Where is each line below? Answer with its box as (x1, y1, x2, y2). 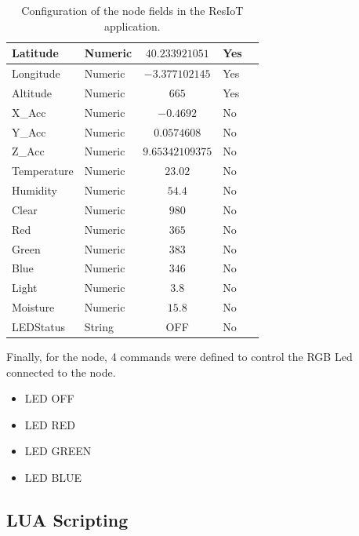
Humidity (12, 182, 57, 199)
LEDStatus (12, 319, 65, 334)
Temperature (12, 162, 74, 179)
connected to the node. (6, 363, 116, 380)
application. (104, 17, 161, 34)
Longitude (12, 65, 60, 82)
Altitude (12, 84, 52, 100)
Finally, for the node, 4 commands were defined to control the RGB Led (6, 348, 353, 365)
